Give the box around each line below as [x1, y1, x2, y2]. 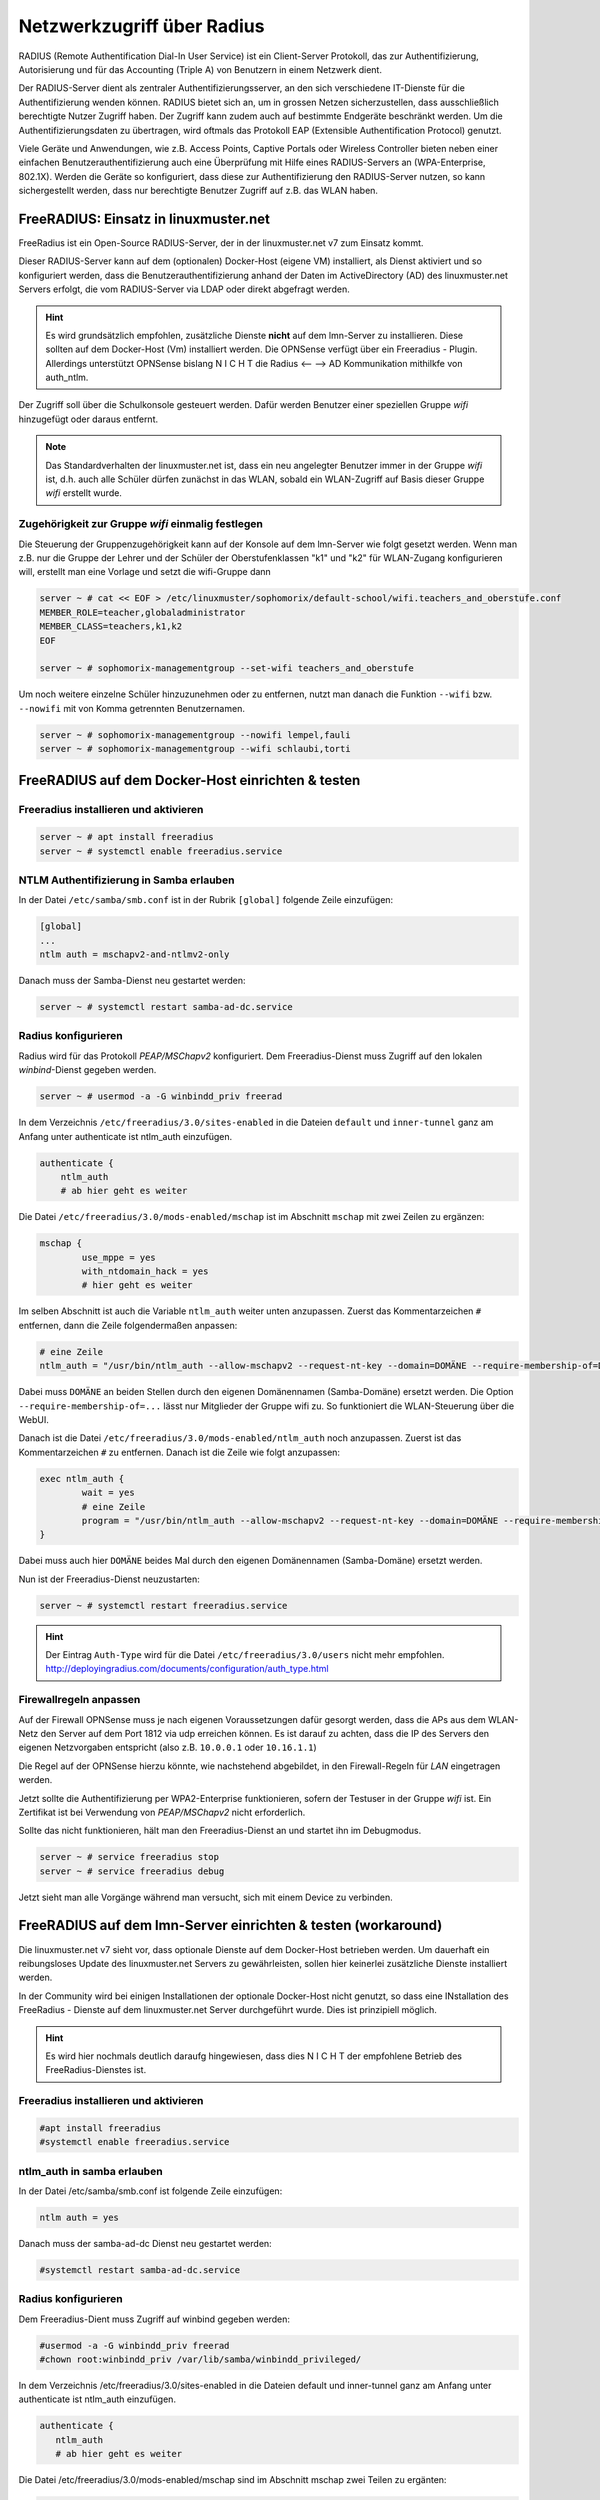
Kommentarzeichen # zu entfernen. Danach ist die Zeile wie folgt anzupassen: [18, 1446, 340, 1458]
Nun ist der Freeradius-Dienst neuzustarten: [18, 1573, 200, 1585]
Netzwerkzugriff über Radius [18, 15, 265, 37]
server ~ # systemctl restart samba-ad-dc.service [39, 1001, 294, 1013]
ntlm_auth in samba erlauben [18, 2164, 164, 2178]
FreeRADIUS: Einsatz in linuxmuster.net [18, 210, 270, 227]
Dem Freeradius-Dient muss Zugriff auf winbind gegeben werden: [18, 2313, 290, 2325]
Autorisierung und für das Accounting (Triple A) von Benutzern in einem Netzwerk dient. [18, 63, 382, 75]
